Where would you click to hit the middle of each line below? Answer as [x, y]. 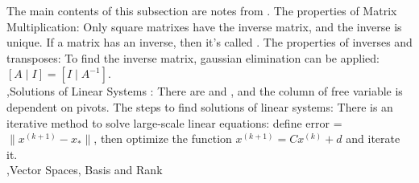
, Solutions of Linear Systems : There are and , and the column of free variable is [205, 91]
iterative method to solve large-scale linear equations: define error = [174, 122]
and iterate [373, 138]
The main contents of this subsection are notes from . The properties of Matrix [202, 10]
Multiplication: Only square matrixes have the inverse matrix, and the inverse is [204, 26]
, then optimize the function [163, 138]
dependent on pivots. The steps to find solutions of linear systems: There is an [200, 106]
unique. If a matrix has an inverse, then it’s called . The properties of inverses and [209, 42]
